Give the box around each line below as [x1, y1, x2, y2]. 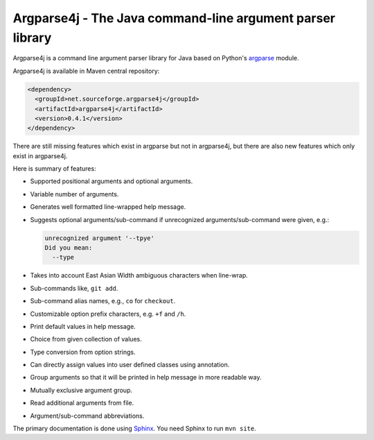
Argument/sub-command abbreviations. [30, 412, 145, 420]
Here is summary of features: [12, 164, 96, 173]
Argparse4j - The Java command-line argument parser [12, 10, 336, 26]
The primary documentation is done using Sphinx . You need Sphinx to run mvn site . [12, 424, 256, 433]
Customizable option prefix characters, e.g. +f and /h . [30, 310, 186, 318]
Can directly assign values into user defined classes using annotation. [30, 361, 230, 369]
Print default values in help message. [30, 322, 136, 330]
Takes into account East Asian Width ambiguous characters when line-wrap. [30, 271, 249, 280]
